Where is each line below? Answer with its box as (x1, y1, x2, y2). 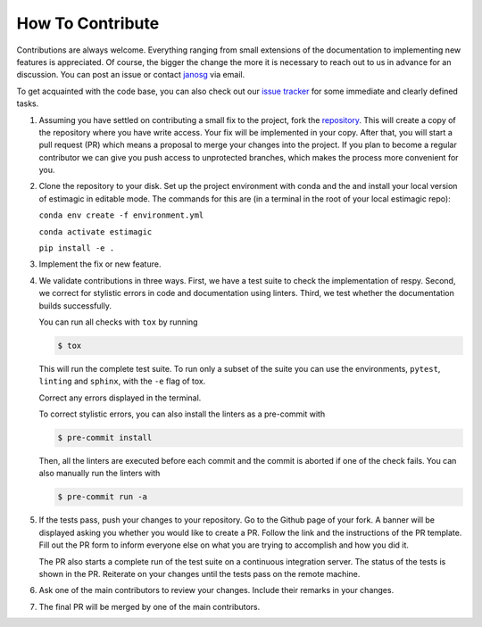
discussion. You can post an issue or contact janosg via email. (16, 70, 245, 80)
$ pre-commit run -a (57, 491, 147, 502)
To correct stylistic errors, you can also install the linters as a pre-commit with (38, 408, 326, 419)
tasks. (16, 98, 39, 109)
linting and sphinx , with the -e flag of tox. (38, 375, 206, 387)
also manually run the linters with (38, 468, 161, 479)
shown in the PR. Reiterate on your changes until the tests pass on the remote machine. (38, 569, 361, 579)
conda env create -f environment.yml (38, 210, 204, 220)
